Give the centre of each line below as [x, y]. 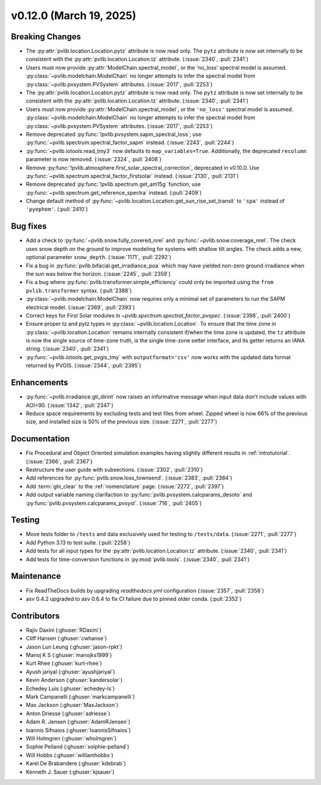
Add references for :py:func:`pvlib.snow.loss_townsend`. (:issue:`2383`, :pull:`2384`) [129, 478]
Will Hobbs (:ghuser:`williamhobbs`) [70, 755]
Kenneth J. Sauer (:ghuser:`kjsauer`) [70, 772]
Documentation [40, 439]
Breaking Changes [46, 37]
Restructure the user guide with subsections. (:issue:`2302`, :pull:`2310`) [114, 470]
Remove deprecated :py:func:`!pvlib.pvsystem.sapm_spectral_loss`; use [114, 134]
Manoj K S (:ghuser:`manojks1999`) [69, 655]
